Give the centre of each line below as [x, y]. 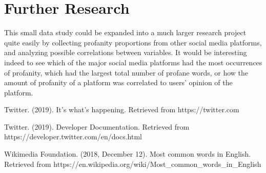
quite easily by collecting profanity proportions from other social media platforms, [133, 42]
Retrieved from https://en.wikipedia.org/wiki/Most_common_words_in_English [133, 164]
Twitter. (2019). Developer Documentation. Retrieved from [97, 126]
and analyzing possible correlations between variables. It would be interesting [126, 52]
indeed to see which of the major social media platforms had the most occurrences [133, 62]
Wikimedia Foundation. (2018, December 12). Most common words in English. [128, 154]
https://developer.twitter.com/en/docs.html [73, 137]
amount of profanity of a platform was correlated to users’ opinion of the [118, 82]
